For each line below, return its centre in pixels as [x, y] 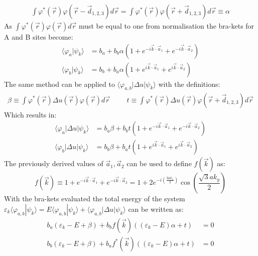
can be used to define [159, 163]
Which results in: [30, 114]
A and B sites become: [39, 37]
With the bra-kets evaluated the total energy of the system [95, 199]
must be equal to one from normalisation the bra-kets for [166, 26]
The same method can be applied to [59, 84]
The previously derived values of [54, 163]
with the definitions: [189, 84]
